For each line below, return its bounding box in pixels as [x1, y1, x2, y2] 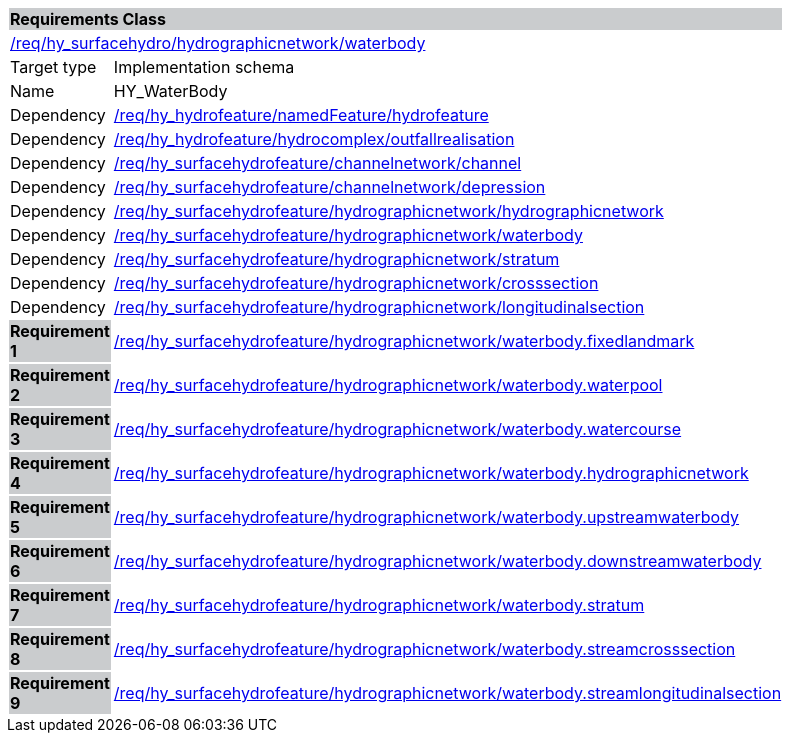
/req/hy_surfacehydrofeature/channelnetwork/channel [113, 153, 522, 173]
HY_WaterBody [113, 81, 228, 101]
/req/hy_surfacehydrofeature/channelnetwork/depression [113, 177, 546, 197]
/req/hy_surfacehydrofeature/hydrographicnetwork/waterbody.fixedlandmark [113, 331, 695, 351]
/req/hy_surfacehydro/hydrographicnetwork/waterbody [10, 33, 426, 53]
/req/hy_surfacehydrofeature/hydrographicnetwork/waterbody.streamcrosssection [113, 639, 736, 659]
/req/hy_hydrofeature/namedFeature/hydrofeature [113, 105, 489, 125]
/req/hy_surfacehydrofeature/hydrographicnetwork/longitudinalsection [113, 297, 645, 317]
